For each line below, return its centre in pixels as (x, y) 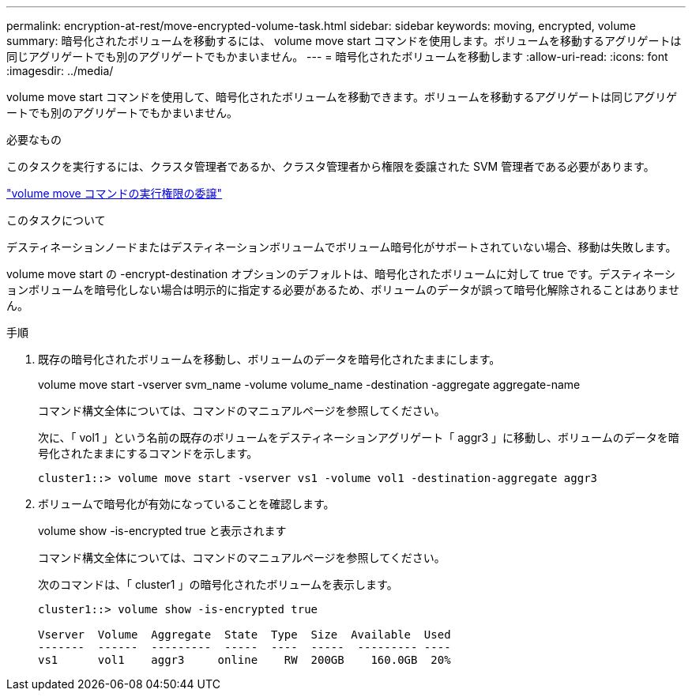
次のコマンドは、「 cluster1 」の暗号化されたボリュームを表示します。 (218, 584)
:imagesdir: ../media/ (60, 71)
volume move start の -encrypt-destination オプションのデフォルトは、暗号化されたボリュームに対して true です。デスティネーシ (341, 274)
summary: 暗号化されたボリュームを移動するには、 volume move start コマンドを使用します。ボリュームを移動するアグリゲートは (344, 41)
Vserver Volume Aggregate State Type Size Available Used (244, 635)
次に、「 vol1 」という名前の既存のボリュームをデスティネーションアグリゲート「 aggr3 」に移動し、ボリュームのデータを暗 (359, 437)
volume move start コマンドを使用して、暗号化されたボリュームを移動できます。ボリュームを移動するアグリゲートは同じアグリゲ (342, 97)
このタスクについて (56, 220)
